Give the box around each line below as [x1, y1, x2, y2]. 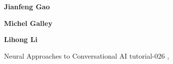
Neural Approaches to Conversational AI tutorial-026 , [4, 50, 170, 61]
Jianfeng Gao [4, 1, 50, 11]
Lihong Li [4, 34, 38, 44]
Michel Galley [4, 18, 52, 28]
